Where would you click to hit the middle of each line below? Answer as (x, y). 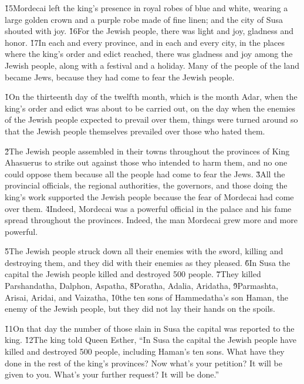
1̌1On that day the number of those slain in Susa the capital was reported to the (150, 328)
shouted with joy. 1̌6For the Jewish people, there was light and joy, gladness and (149, 31)
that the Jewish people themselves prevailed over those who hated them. (135, 131)
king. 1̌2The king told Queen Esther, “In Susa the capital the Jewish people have (151, 340)
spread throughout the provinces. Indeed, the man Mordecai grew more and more (151, 220)
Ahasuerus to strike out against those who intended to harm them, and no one (146, 162)
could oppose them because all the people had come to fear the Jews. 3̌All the (145, 174)
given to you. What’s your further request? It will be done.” (112, 374)
